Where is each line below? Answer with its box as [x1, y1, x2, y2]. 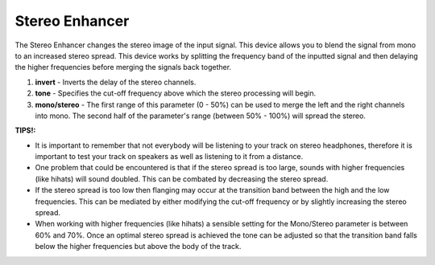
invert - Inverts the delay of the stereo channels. [35, 77, 197, 87]
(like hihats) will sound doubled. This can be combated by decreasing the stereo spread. [35, 173, 329, 184]
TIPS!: [14, 125, 36, 136]
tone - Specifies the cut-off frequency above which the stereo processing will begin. [35, 88, 317, 98]
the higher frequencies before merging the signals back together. [14, 63, 232, 72]
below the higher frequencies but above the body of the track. [35, 242, 242, 251]
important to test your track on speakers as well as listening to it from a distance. [35, 152, 304, 161]
